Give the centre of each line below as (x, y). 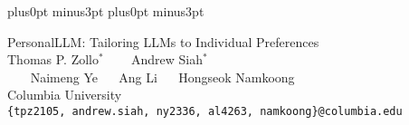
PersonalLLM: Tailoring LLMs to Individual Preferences (163, 41)
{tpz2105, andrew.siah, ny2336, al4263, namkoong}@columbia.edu (205, 111)
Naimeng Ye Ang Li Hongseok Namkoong (162, 77)
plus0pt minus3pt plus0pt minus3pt (106, 11)
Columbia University (65, 95)
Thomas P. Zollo (53, 59)
